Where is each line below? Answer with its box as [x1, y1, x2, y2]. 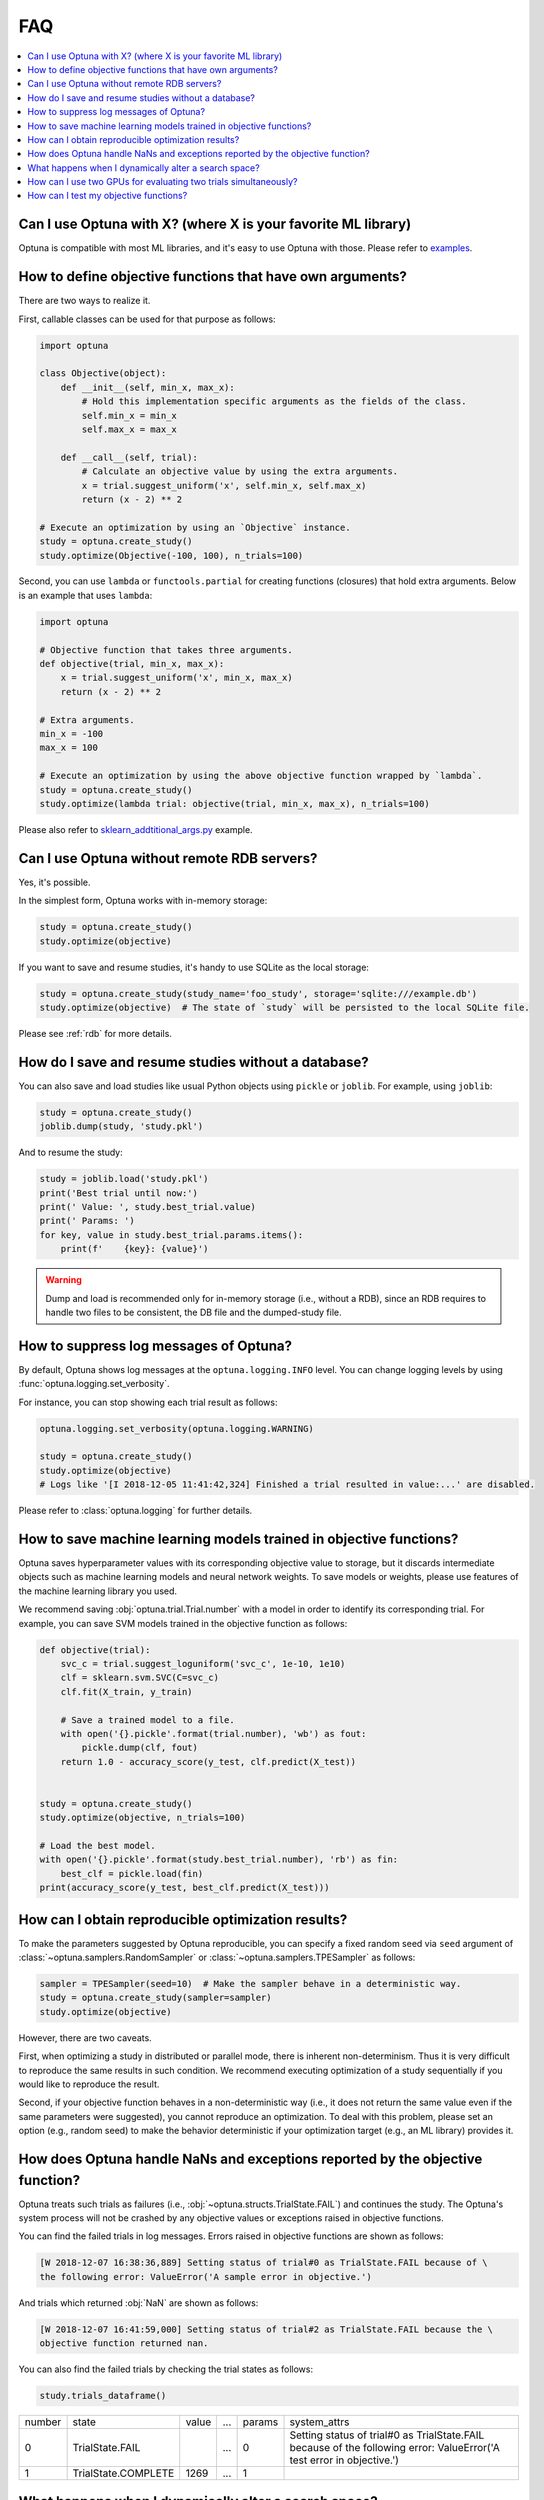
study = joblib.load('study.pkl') [39, 1173, 209, 1185]
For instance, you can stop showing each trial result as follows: [18, 1396, 278, 1408]
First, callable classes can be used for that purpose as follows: [18, 313, 276, 325]
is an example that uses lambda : [18, 589, 153, 601]
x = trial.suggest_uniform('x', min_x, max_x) [60, 672, 294, 684]
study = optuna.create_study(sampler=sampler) [39, 1992, 272, 2004]
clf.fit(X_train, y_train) [60, 1686, 194, 1697]
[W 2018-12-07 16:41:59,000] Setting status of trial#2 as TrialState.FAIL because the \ [39, 2323, 494, 2335]
